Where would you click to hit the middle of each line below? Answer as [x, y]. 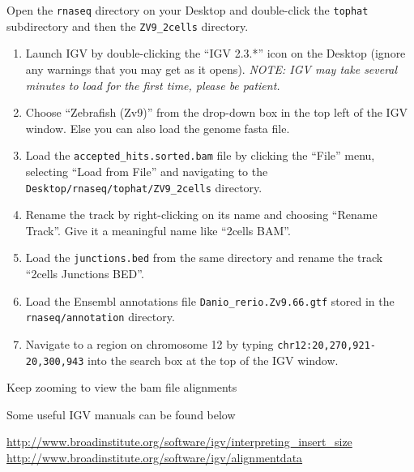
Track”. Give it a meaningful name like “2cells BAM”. [158, 230]
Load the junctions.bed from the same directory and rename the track [204, 257]
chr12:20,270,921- [327, 345]
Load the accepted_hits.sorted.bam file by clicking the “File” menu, [200, 155]
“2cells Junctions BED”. [85, 274]
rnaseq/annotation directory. [100, 317]
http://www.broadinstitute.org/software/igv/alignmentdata [155, 458]
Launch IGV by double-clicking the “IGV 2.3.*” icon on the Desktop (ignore [216, 53]
